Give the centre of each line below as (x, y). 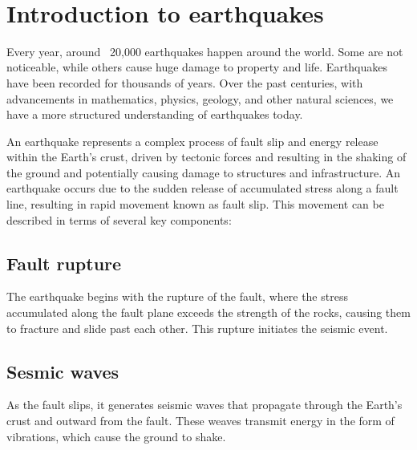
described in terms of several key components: (119, 219)
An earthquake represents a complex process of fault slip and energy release (192, 141)
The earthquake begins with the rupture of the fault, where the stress (177, 296)
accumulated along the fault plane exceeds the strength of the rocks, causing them (208, 312)
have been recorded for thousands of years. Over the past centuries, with (185, 82)
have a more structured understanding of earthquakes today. (155, 114)
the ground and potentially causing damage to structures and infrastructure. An (203, 172)
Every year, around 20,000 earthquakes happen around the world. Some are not (205, 51)
